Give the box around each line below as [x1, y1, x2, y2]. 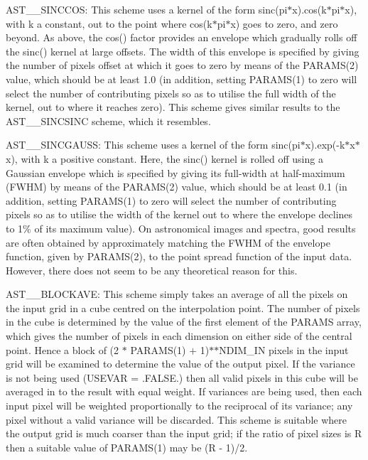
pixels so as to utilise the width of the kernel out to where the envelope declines [6, 207, 353, 222]
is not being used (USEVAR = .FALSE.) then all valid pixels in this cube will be [6, 370, 358, 385]
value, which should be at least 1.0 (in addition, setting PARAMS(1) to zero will [6, 71, 357, 86]
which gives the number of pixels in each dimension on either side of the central [6, 328, 352, 343]
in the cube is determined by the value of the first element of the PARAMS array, [6, 314, 362, 329]
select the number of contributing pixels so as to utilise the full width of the [6, 85, 336, 100]
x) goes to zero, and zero [230, 16, 338, 31]
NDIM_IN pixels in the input [219, 342, 349, 357]
